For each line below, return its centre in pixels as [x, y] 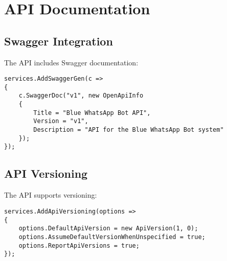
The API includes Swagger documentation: [71, 62]
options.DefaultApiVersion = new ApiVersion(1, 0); [108, 229]
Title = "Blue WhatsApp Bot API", [92, 113]
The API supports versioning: [51, 195]
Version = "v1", [61, 121]
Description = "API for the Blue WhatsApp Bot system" [129, 130]
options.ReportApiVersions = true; [79, 245]
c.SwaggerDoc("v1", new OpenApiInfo [81, 96]
